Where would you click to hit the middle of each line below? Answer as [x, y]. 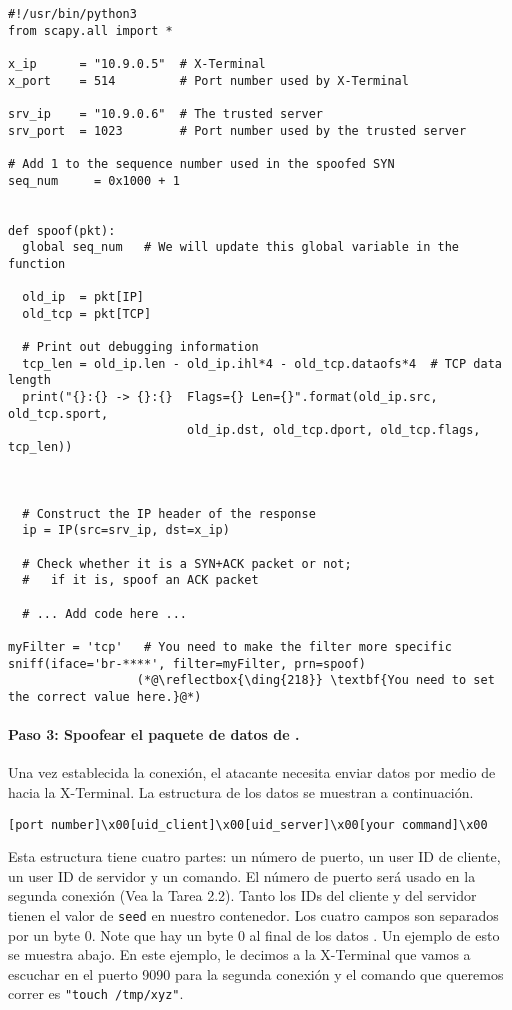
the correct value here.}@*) [105, 696]
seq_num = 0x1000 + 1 [94, 180]
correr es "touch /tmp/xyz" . [96, 993]
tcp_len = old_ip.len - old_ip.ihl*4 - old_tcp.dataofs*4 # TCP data [262, 363]
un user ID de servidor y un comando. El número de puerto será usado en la [242, 875]
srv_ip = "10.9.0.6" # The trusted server [165, 113]
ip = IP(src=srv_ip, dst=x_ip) [126, 530]
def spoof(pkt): [62, 230]
